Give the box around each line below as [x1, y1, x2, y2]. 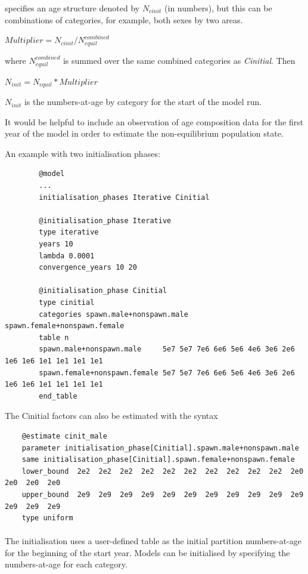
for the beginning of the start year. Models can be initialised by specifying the [5, 546, 290, 558]
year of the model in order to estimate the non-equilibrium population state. [5, 127, 284, 140]
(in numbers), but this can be [164, 2, 272, 14]
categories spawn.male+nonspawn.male [39, 310, 188, 319]
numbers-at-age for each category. [5, 558, 127, 570]
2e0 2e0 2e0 [5, 479, 61, 487]
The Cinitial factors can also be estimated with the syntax [5, 409, 218, 422]
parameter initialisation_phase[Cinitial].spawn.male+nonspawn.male [21, 443, 299, 452]
